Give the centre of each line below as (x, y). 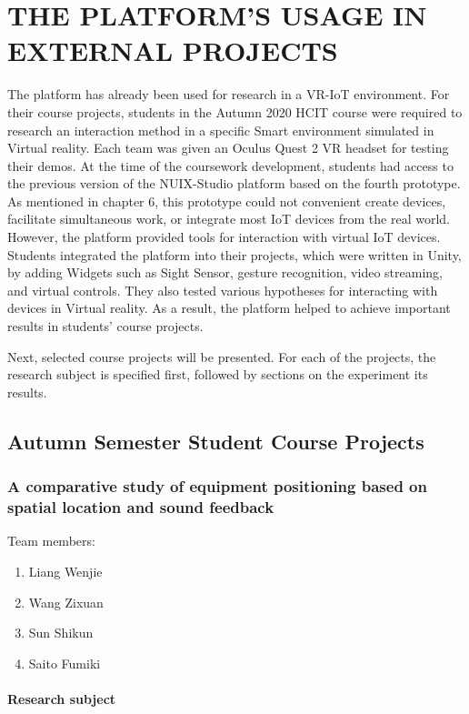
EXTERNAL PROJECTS (173, 50)
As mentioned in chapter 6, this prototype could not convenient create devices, (227, 201)
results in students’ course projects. (105, 326)
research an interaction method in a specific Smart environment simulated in (221, 130)
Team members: (51, 541)
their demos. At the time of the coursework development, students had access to (230, 165)
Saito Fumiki (65, 663)
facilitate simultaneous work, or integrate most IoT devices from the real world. (229, 219)
